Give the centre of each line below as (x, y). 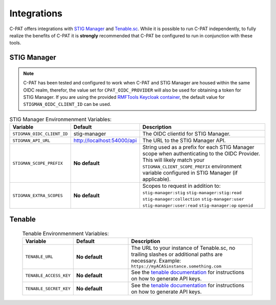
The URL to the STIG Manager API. (184, 141)
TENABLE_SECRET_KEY (48, 288)
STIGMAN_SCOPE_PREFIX (38, 163)
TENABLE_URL (39, 257)
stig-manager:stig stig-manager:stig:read (192, 193)
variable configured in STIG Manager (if (190, 173)
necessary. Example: (156, 261)
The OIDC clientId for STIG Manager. (187, 134)
